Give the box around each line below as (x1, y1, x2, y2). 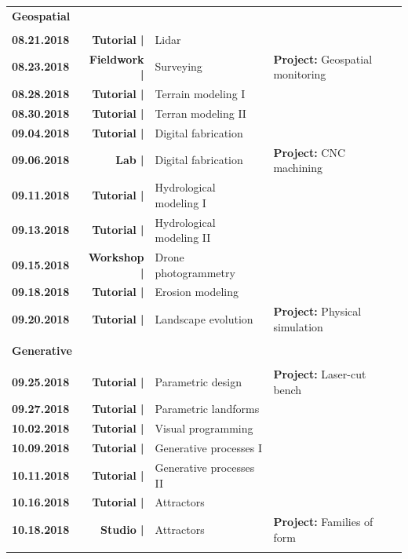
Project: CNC (273, 144, 346, 160)
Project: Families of (273, 513, 373, 530)
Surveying (155, 58, 202, 75)
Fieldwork (89, 50, 144, 67)
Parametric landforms (155, 400, 260, 417)
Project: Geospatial (273, 50, 373, 67)
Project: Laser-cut (273, 366, 366, 382)
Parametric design (155, 373, 242, 389)
